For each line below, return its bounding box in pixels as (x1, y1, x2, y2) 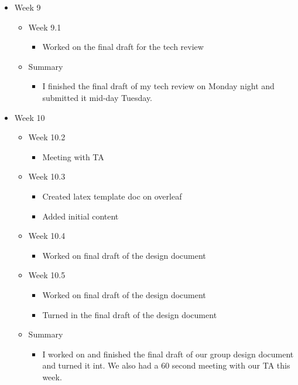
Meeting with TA (42, 150, 104, 163)
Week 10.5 (28, 269, 66, 281)
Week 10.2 (28, 131, 66, 143)
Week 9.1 (28, 21, 61, 33)
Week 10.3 (28, 170, 66, 183)
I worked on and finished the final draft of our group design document (42, 347, 294, 360)
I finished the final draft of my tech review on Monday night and (42, 80, 275, 92)
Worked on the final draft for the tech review (42, 40, 204, 53)
